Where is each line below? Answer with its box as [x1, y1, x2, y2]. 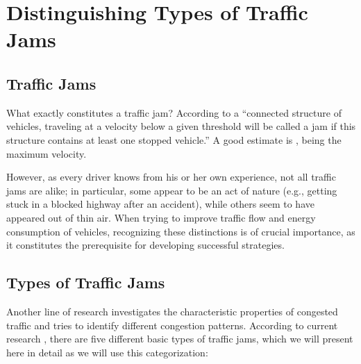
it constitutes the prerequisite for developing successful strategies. [6, 238, 285, 252]
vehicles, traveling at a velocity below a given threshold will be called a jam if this [6, 119, 356, 133]
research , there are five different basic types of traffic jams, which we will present [6, 331, 353, 346]
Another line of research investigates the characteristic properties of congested [6, 304, 338, 318]
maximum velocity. [6, 146, 87, 160]
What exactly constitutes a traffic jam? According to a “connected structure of [6, 105, 342, 119]
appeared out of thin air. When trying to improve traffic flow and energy [6, 210, 316, 224]
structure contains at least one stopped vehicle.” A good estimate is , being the [6, 132, 342, 147]
